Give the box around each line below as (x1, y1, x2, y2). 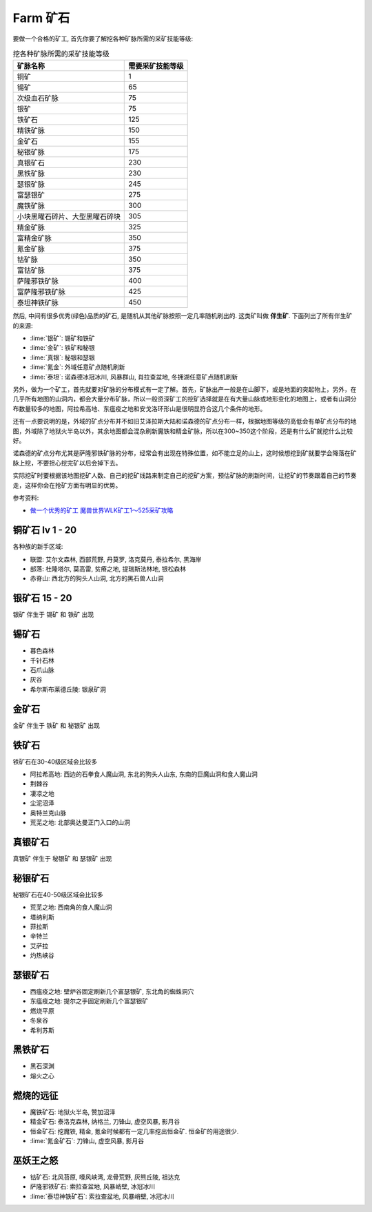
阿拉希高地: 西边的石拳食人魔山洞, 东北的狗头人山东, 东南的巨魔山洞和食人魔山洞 (30, 770, 258, 778)
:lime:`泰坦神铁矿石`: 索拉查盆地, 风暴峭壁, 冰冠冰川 (30, 1192, 175, 1200)
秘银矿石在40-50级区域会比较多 (12, 890, 103, 899)
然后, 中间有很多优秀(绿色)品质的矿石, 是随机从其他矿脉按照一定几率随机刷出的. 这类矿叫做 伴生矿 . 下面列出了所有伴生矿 (12, 312, 353, 320)
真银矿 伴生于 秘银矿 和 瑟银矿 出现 (12, 854, 112, 862)
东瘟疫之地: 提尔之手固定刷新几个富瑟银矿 (30, 997, 148, 1005)
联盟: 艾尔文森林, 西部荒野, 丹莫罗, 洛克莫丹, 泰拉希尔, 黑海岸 (30, 555, 202, 563)
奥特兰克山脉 (30, 808, 67, 817)
